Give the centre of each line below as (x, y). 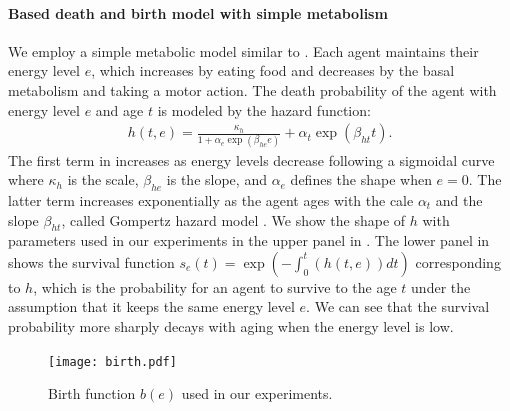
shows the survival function (91, 261)
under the (441, 286)
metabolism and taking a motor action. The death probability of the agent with (252, 89)
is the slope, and (216, 179)
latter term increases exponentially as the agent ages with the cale (211, 199)
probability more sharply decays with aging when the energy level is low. (231, 326)
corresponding (458, 261)
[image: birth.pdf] (112, 361)
